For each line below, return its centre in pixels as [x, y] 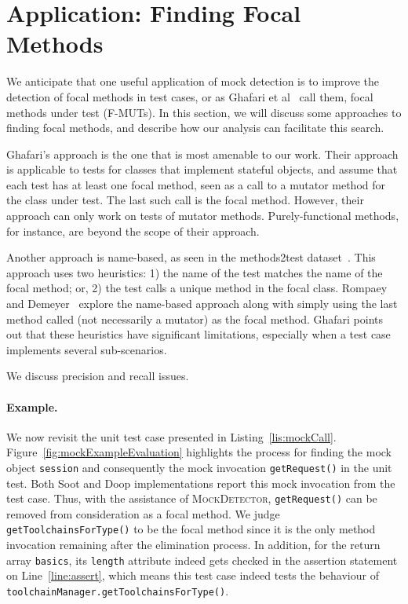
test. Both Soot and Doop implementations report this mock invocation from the [201, 483]
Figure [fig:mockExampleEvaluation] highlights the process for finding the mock [199, 452]
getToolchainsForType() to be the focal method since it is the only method [191, 529]
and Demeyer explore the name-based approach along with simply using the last [202, 304]
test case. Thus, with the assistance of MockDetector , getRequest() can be [192, 498]
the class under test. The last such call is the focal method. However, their [185, 200]
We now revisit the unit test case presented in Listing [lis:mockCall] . [171, 436]
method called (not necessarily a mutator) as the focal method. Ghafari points [195, 318]
